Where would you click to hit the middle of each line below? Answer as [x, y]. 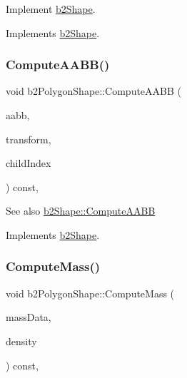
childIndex [29, 163]
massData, [29, 317]
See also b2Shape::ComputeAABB [81, 211]
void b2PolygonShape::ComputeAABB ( [94, 91]
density [21, 341]
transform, [29, 139]
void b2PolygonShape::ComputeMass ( [90, 293]
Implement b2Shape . [51, 9]
